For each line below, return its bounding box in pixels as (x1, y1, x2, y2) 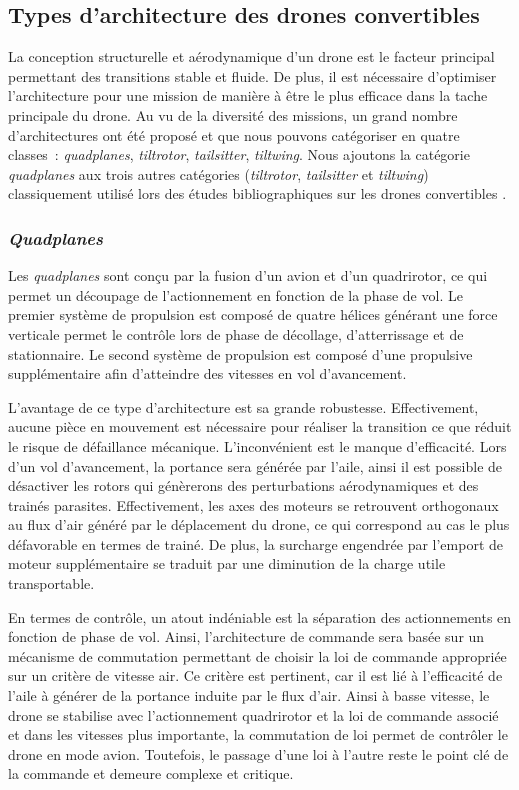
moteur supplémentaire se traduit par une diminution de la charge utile (8, 553, 446, 574)
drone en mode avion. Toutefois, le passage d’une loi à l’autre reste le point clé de (8, 743, 509, 764)
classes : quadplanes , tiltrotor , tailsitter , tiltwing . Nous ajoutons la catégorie (8, 144, 470, 165)
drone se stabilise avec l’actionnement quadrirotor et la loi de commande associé (8, 704, 499, 725)
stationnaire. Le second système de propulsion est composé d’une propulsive (8, 343, 473, 364)
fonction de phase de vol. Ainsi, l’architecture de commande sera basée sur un (8, 626, 485, 647)
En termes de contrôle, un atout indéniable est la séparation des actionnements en (8, 606, 512, 627)
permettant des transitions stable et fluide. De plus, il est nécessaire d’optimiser (8, 65, 497, 86)
